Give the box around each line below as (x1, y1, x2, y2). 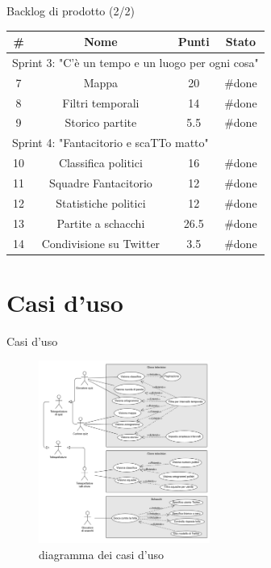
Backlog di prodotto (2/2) (6, 2, 135, 19)
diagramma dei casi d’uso (39, 545, 164, 562)
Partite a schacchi (56, 214, 145, 231)
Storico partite (65, 114, 137, 131)
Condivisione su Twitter (41, 234, 161, 251)
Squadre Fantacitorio (48, 175, 152, 191)
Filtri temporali (62, 94, 140, 111)
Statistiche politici (56, 194, 146, 211)
